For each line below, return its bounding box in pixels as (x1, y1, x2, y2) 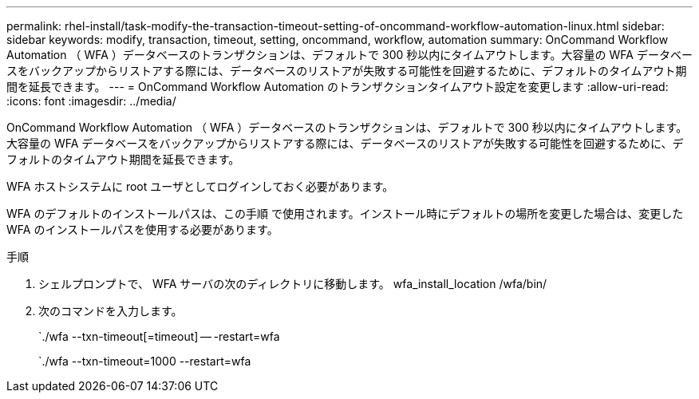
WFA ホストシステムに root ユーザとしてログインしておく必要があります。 (6, 180, 394, 193)
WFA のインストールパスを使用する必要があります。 (6, 223, 278, 236)
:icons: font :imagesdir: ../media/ (6, 94, 176, 108)
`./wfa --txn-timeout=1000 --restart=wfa (38, 354, 251, 368)
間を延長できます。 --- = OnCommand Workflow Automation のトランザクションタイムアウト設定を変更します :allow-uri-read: (6, 80, 669, 93)
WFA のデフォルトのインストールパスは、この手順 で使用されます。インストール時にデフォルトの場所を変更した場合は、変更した (6, 207, 684, 220)
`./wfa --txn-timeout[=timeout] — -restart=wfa (38, 330, 280, 343)
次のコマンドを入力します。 (38, 304, 183, 318)
